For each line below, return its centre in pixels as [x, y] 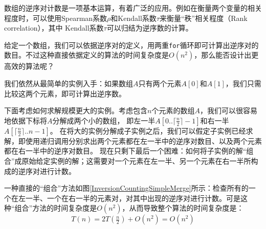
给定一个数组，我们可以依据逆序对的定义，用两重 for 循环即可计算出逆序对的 [131, 45]
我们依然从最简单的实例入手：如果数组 [69, 83]
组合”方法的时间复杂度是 [56, 208]
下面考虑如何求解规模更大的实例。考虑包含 [76, 110]
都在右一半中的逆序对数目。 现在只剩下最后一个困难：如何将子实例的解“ [125, 151]
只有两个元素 [160, 83]
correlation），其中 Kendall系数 [54, 28]
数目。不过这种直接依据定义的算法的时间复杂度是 [86, 55]
